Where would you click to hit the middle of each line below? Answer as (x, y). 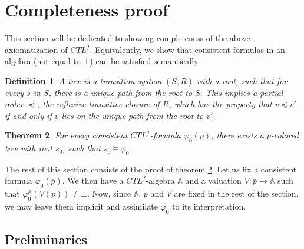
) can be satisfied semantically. (145, 61)
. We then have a (93, 180)
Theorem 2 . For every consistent (66, 135)
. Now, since (109, 193)
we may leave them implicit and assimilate (81, 206)
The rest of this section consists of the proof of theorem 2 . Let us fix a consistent (151, 169)
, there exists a (237, 135)
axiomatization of (36, 49)
